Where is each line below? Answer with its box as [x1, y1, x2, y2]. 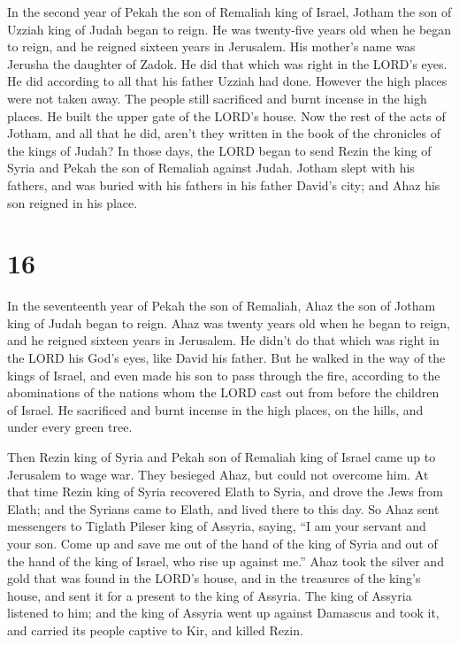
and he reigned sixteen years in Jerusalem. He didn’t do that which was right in [7, 331, 440, 349]
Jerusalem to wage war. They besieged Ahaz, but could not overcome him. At [7, 465, 429, 483]
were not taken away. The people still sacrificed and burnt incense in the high [7, 88, 427, 107]
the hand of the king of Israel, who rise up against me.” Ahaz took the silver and [7, 551, 444, 570]
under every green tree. [7, 418, 133, 436]
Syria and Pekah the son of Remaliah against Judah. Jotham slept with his [7, 158, 415, 177]
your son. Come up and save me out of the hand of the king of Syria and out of [7, 534, 438, 552]
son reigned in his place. [7, 193, 138, 211]
